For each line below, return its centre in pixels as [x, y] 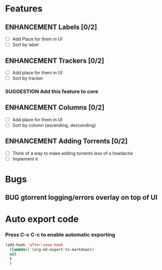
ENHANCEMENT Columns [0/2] [55, 108]
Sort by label [25, 45]
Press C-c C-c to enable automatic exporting [60, 235]
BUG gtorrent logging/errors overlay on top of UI [81, 198]
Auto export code [42, 219]
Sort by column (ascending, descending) [54, 125]
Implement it [25, 159]
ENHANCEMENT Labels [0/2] [51, 27]
